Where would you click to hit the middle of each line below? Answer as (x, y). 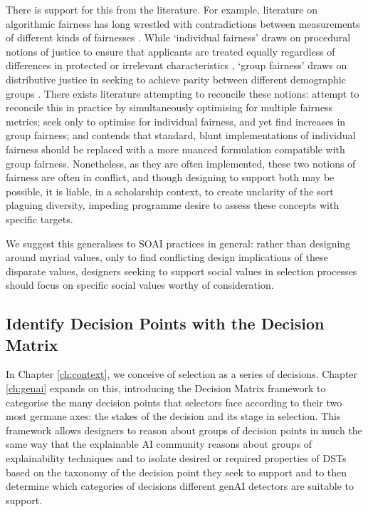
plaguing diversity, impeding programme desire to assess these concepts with (173, 205)
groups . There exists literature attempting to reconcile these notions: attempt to (183, 93)
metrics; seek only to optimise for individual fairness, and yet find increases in (176, 121)
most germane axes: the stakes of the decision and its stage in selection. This (173, 416)
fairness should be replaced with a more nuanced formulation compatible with (175, 149)
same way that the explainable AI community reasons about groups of (159, 444)
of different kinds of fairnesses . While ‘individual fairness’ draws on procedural (178, 37)
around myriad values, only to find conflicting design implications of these (167, 257)
